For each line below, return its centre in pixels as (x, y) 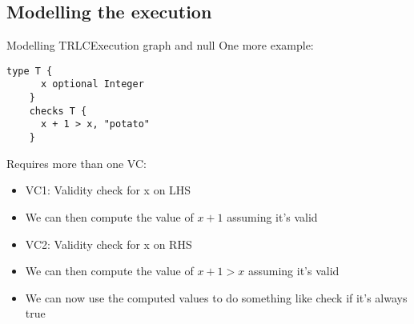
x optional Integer (92, 84)
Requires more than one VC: (76, 163)
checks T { (58, 111)
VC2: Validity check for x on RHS (109, 244)
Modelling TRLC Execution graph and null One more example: (160, 45)
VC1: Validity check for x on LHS (108, 190)
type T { (30, 71)
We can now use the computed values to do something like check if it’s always (216, 297)
